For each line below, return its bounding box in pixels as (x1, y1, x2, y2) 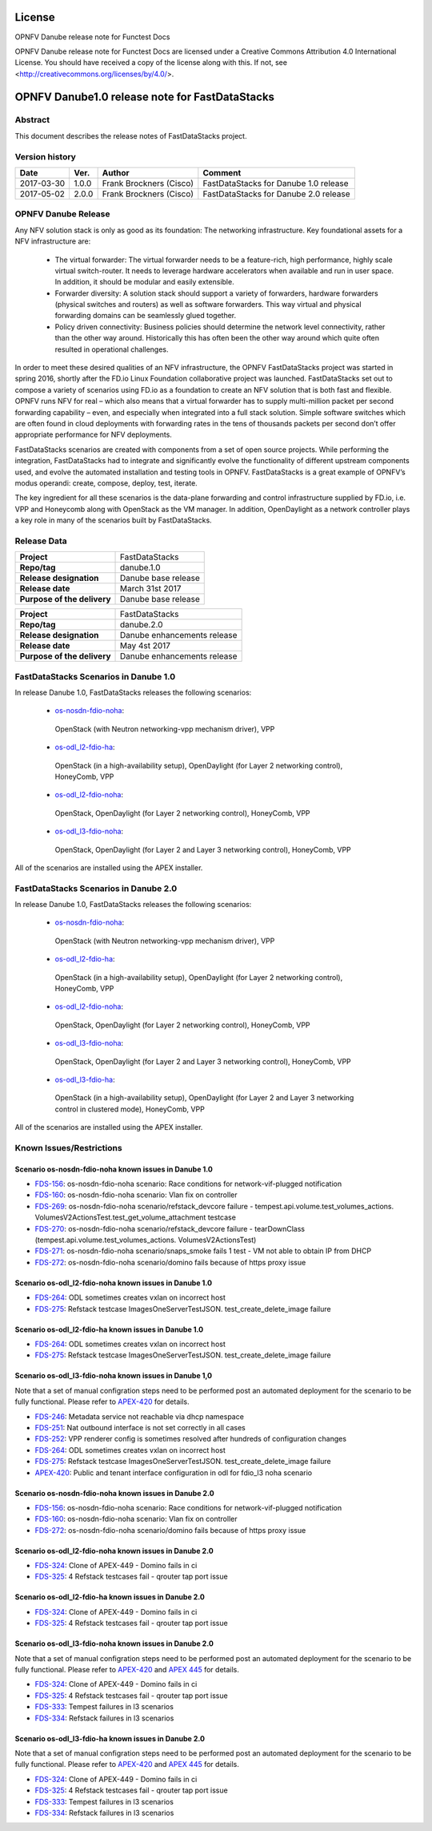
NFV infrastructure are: (14, 236, 91, 246)
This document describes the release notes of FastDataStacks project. (14, 131, 247, 140)
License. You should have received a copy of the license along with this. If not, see (14, 58, 288, 67)
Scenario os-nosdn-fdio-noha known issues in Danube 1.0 (14, 1164, 214, 1174)
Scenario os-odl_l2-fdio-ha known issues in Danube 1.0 (14, 1325, 204, 1334)
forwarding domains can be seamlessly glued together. (54, 311, 236, 321)
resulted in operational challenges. (54, 345, 169, 354)
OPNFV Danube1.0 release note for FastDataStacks (14, 90, 275, 103)
